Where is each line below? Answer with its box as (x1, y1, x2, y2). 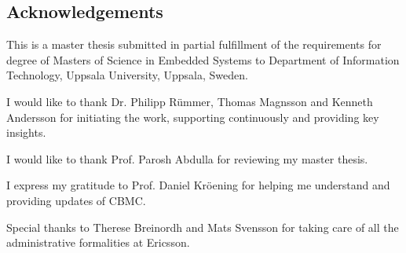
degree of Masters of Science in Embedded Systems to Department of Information (6, 51, 400, 68)
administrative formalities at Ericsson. (6, 234, 190, 251)
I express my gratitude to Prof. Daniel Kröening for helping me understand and (6, 177, 390, 193)
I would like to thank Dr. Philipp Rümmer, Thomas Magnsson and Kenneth (6, 93, 373, 109)
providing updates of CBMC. (6, 192, 146, 208)
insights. (6, 124, 46, 141)
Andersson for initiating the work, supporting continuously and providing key (6, 108, 379, 125)
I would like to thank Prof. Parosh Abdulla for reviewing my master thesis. (6, 150, 368, 167)
